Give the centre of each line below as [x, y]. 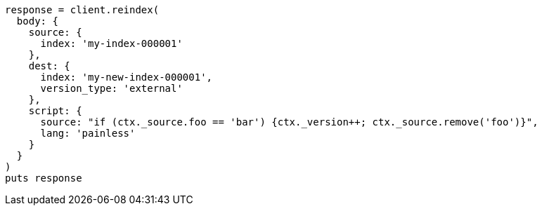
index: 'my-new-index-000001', [127, 77]
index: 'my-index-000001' [111, 43]
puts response [44, 178]
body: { [37, 21]
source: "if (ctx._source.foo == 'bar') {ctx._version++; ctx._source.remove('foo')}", [289, 122]
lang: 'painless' [88, 133]
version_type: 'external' [111, 88]
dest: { [49, 66]
